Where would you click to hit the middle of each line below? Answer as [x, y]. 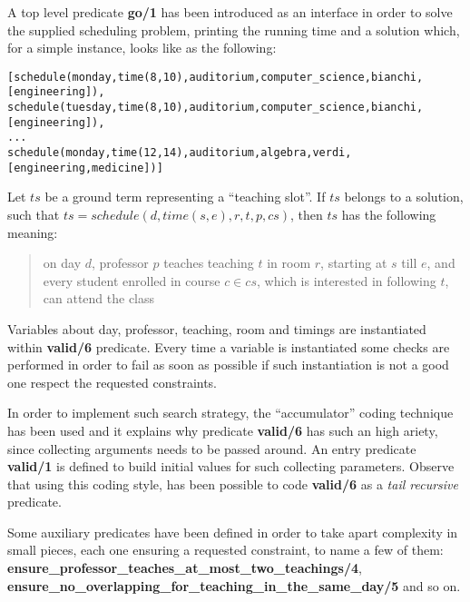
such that [34, 214]
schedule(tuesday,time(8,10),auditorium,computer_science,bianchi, [215, 108]
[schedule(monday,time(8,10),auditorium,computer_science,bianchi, [215, 77]
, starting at [354, 263]
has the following [389, 214]
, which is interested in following [346, 280]
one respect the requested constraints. [113, 382]
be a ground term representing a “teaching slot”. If [185, 197]
